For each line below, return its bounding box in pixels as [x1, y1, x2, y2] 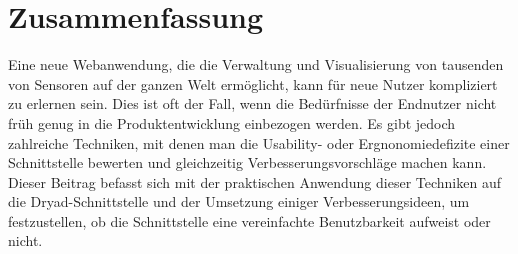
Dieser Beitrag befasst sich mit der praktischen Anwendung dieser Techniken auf [8, 171, 501, 192]
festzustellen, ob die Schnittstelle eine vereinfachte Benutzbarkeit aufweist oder [8, 210, 491, 231]
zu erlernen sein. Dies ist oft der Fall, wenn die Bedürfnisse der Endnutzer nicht [8, 93, 497, 114]
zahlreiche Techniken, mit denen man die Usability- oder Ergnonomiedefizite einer [8, 132, 510, 153]
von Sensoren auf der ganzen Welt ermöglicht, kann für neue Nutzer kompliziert [8, 73, 498, 94]
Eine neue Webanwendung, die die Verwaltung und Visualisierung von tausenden [8, 54, 504, 75]
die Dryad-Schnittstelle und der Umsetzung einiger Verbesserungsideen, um [8, 191, 470, 212]
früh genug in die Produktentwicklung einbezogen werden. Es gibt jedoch [8, 112, 456, 133]
